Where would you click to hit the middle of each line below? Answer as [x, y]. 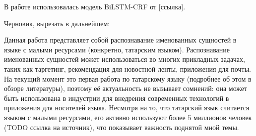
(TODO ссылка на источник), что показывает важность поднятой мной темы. [122, 127]
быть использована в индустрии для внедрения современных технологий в [117, 98]
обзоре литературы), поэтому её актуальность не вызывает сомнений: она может [126, 88]
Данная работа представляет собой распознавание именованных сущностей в [120, 40]
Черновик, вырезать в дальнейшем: [57, 23]
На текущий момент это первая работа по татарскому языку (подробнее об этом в [128, 78]
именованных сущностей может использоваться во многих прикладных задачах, [125, 59]
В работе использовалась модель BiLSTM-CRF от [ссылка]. [95, 6]
